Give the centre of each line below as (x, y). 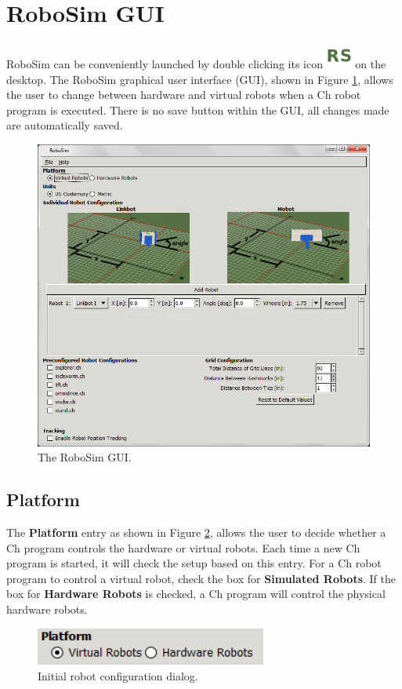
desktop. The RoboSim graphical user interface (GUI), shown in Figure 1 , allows (200, 79)
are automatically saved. (65, 125)
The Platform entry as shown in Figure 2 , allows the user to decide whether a (196, 532)
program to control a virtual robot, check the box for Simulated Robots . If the (201, 578)
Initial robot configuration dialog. (118, 675)
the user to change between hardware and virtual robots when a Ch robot (184, 95)
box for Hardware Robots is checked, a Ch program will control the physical (196, 594)
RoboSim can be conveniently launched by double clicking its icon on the (196, 64)
